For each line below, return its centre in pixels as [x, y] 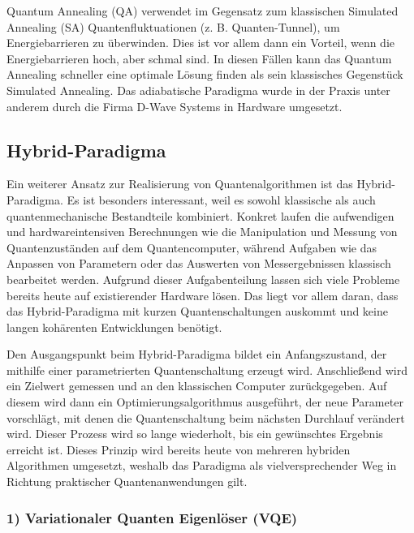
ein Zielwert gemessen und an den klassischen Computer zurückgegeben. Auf [197, 386]
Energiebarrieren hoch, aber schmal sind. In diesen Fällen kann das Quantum [199, 58]
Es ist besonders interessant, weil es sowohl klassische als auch [221, 199]
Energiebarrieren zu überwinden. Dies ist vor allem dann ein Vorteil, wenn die [201, 43]
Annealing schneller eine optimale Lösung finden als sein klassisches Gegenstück [205, 74]
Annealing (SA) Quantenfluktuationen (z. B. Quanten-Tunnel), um [173, 26]
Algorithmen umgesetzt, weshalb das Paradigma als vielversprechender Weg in [202, 465]
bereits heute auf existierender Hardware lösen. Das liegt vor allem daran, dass [203, 295]
